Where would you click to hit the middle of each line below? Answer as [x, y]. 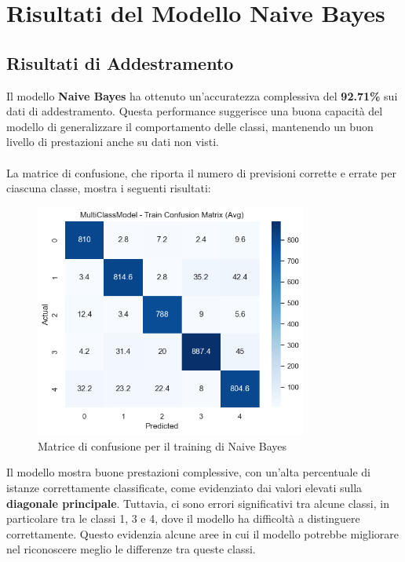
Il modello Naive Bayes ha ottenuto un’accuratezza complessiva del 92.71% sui [202, 95]
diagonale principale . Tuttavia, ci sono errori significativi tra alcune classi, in [198, 503]
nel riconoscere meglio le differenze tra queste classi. [131, 549]
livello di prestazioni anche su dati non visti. [113, 142]
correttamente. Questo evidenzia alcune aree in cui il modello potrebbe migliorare [203, 533]
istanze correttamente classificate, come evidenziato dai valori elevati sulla [184, 488]
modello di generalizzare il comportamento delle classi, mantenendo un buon [190, 126]
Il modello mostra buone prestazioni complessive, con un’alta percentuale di [188, 472]
